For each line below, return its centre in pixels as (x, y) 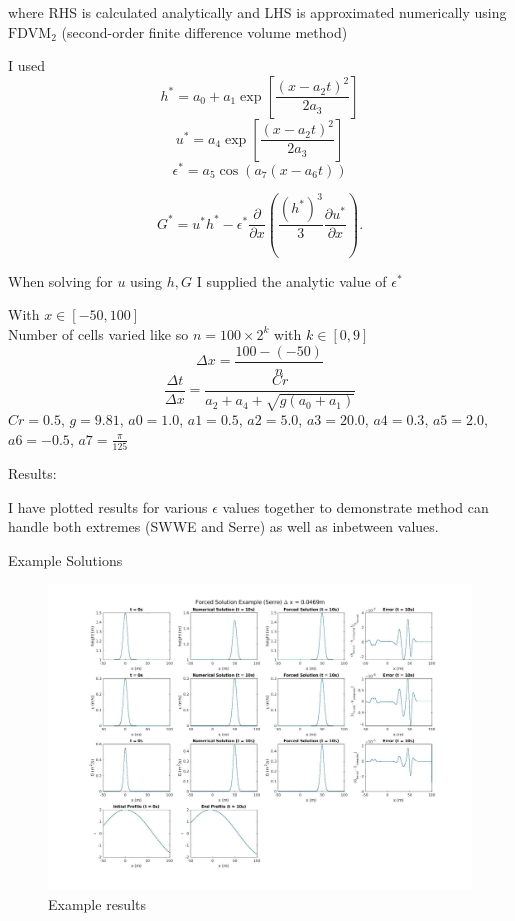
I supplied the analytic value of (291, 280)
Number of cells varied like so (98, 333)
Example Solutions (65, 559)
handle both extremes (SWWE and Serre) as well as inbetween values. (223, 526)
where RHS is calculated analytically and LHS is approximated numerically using (257, 12)
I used (27, 65)
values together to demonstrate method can (355, 506)
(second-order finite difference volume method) (204, 31)
